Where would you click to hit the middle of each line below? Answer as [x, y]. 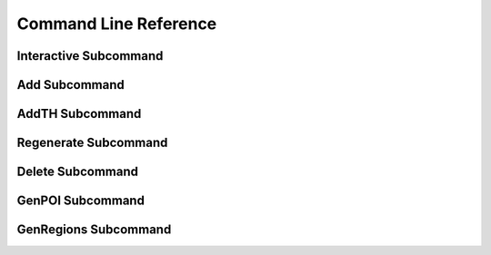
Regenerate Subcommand [92, 143]
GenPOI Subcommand [81, 201]
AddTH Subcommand [79, 114]
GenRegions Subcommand [94, 230]
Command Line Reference [117, 24]
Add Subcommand [70, 85]
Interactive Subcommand [90, 56]
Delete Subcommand [77, 172]
